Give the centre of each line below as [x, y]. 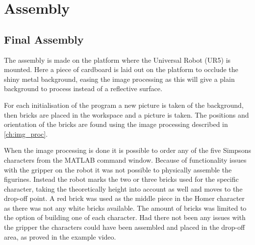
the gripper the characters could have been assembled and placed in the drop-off [125, 227]
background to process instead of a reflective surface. [83, 88]
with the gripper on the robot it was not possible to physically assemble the [118, 169]
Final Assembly [44, 39]
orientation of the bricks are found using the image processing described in [116, 124]
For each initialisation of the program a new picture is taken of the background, [124, 105]
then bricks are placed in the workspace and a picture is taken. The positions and [127, 114]
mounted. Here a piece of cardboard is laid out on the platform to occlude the [121, 69]
